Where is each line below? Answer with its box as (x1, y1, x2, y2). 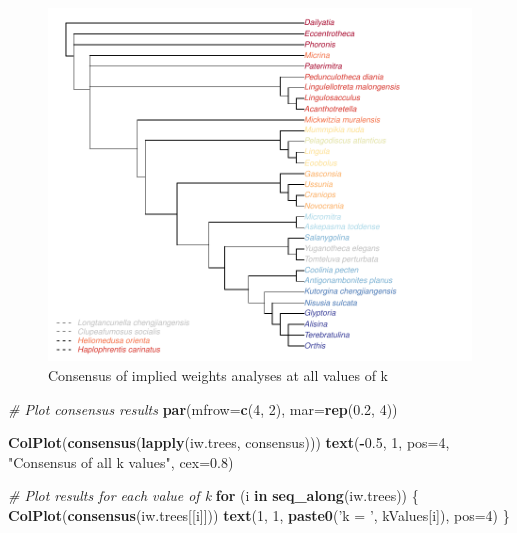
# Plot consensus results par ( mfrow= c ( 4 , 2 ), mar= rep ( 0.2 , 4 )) (8, 398, 398, 419)
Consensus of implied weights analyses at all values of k (48, 364, 389, 385)
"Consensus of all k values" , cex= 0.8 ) (8, 451, 234, 472)
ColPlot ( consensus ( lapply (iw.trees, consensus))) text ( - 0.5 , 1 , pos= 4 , (8, 432, 450, 453)
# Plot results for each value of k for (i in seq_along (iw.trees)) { (8, 485, 419, 506)
